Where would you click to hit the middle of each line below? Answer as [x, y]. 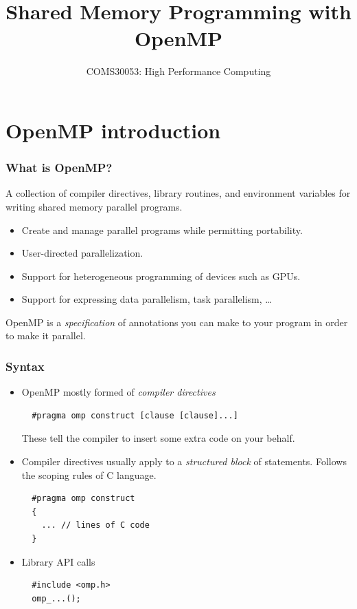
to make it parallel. [46, 335]
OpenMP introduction [113, 130]
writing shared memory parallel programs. [94, 206]
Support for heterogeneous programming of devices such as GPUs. [161, 276]
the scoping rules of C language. [89, 474]
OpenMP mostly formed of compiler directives [118, 392]
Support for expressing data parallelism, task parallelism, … [147, 299]
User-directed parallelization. [82, 253]
